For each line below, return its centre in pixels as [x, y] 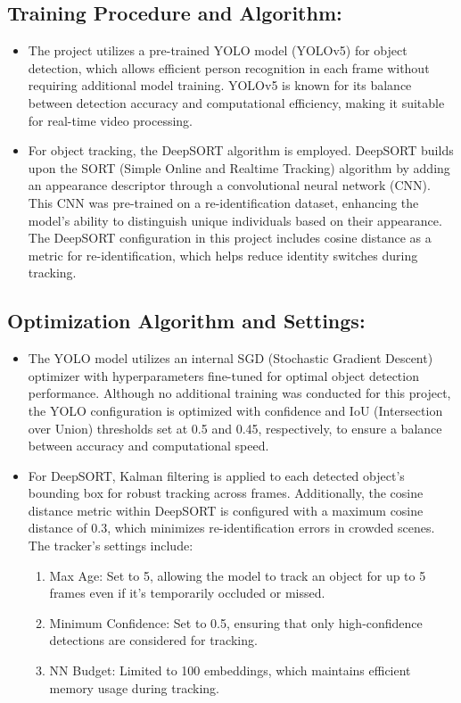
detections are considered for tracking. [153, 640]
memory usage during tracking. [134, 687]
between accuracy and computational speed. [148, 446]
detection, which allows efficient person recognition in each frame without [229, 67]
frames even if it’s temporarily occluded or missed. [187, 593]
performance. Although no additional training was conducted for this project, [239, 393]
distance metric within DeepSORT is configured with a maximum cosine [226, 510]
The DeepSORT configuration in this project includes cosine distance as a [230, 238]
